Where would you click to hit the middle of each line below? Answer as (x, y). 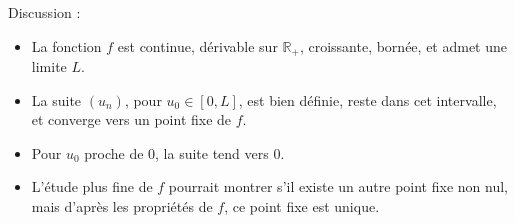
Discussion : (44, 12)
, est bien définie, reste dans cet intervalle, (367, 99)
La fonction (66, 45)
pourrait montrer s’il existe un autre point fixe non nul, (338, 186)
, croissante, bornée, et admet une (403, 45)
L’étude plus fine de (92, 186)
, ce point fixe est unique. (302, 206)
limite (49, 66)
